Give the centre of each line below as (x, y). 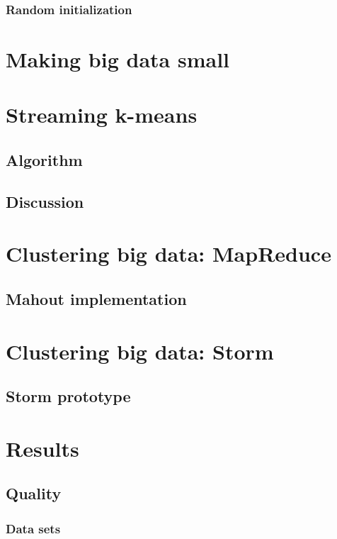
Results (42, 448)
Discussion (45, 201)
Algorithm (44, 159)
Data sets (33, 528)
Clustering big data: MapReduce (168, 254)
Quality (34, 493)
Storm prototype (68, 396)
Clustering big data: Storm (140, 351)
